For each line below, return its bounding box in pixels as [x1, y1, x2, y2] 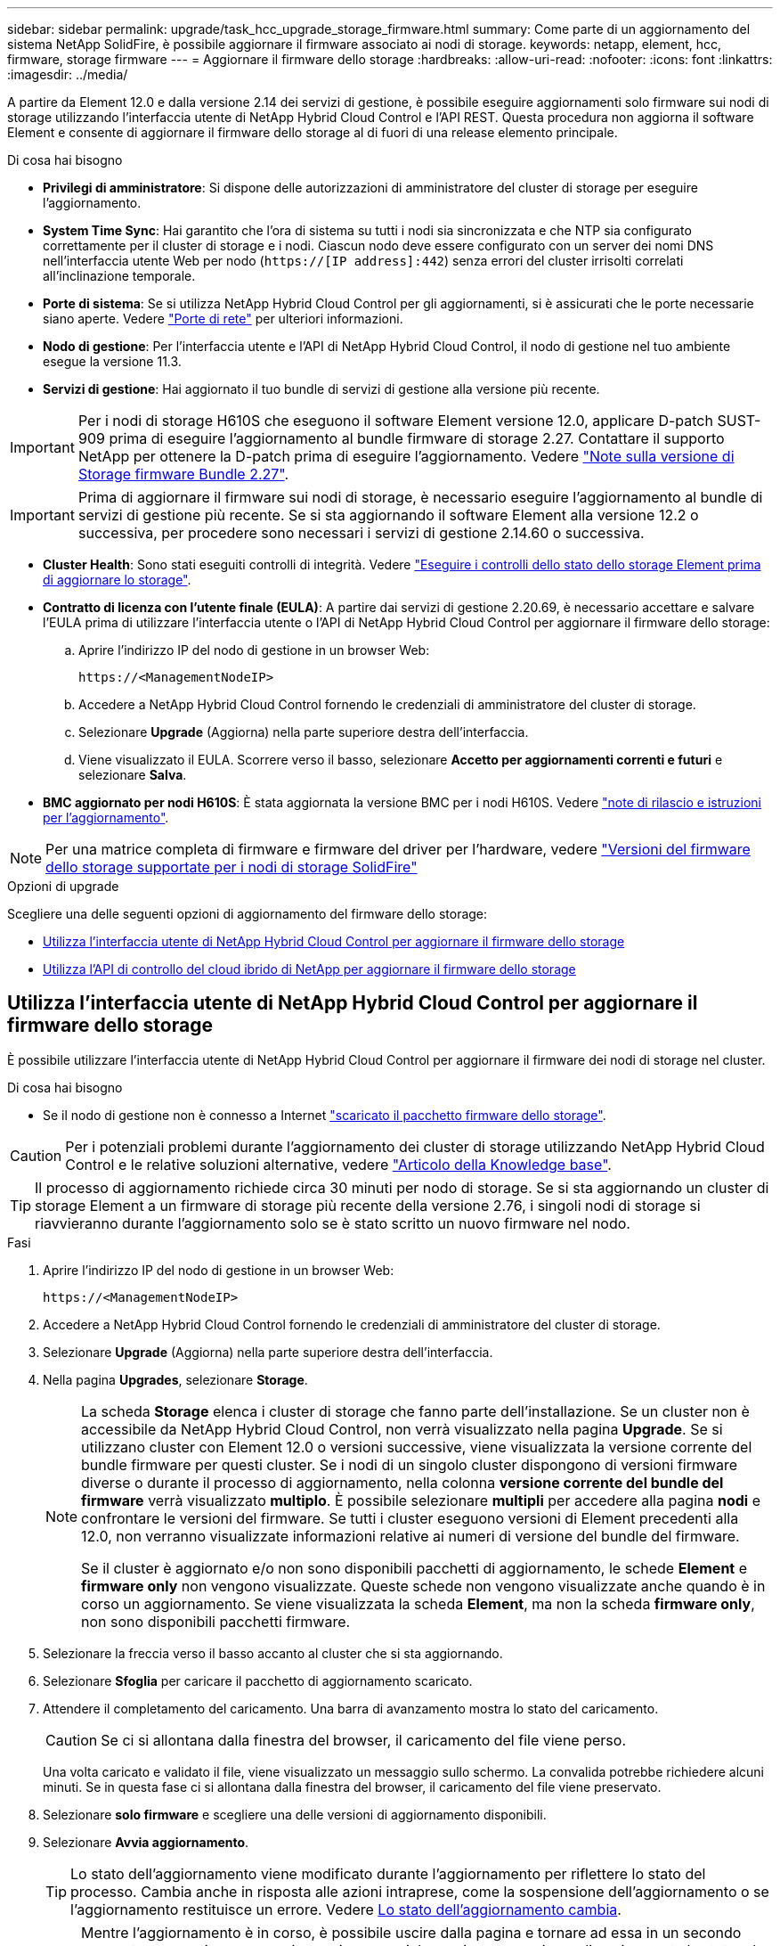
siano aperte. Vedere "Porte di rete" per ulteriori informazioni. [43, 311, 403, 326]
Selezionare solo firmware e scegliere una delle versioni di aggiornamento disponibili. [43, 1806, 547, 1822]
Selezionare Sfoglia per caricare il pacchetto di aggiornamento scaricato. [43, 1672, 473, 1688]
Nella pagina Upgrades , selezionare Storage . [43, 1371, 308, 1387]
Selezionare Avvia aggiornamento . [43, 1834, 249, 1850]
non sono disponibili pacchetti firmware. [81, 1612, 351, 1631]
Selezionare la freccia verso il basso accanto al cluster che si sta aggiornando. [43, 1645, 503, 1661]
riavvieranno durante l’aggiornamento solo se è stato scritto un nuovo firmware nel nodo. [35, 1214, 630, 1232]
